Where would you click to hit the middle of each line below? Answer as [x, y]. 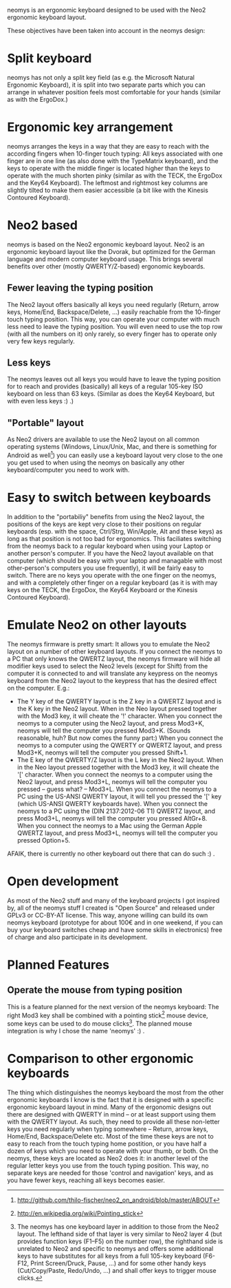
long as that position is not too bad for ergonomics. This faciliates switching [114, 538]
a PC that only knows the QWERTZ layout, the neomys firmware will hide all [114, 658]
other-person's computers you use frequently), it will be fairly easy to [106, 568]
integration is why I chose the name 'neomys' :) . [76, 1031]
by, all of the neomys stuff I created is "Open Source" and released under [111, 907]
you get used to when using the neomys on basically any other [96, 462]
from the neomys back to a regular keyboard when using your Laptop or [109, 546]
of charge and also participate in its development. [77, 937]
